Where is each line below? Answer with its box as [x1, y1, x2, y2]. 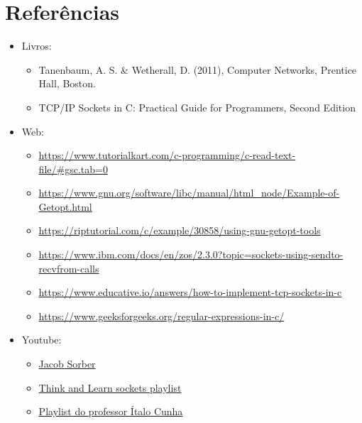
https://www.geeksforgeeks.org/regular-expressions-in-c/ [38, 308, 285, 323]
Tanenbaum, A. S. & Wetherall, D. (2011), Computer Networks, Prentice [38, 62, 357, 77]
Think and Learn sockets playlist [38, 380, 182, 395]
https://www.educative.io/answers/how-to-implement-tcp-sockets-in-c [38, 285, 342, 300]
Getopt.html [38, 199, 92, 214]
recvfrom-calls [38, 260, 99, 275]
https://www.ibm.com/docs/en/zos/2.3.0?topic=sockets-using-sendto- [38, 247, 344, 262]
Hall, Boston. [38, 76, 96, 91]
